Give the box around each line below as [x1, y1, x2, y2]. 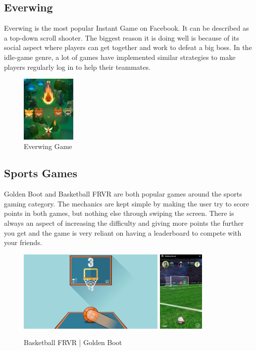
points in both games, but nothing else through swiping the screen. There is [4, 208, 234, 218]
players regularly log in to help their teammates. [4, 61, 151, 72]
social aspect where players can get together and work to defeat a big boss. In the [4, 42, 252, 52]
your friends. [4, 237, 42, 248]
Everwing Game [24, 141, 72, 151]
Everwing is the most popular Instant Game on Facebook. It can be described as [4, 23, 249, 33]
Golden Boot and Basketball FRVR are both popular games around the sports [4, 189, 242, 199]
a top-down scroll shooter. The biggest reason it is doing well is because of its [4, 32, 239, 43]
